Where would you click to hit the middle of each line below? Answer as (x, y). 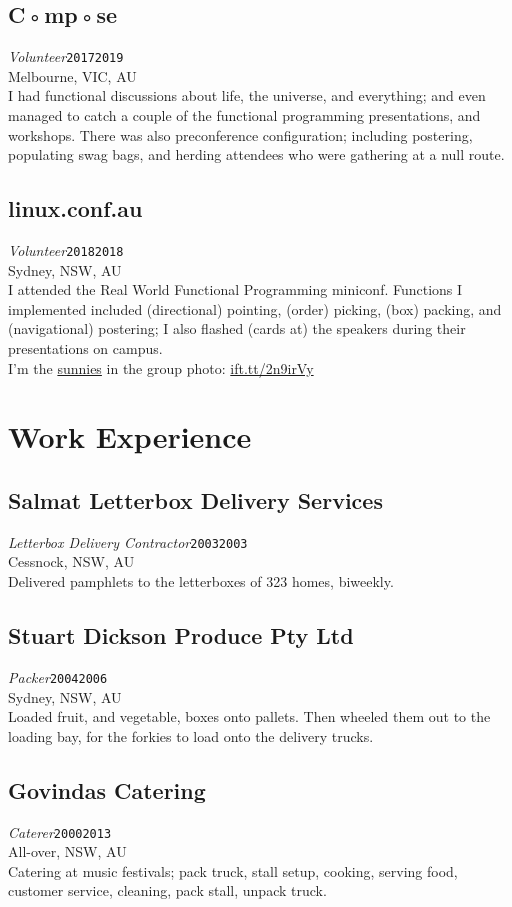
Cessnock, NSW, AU (71, 561)
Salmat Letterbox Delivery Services (195, 500)
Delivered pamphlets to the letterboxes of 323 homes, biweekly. (201, 581)
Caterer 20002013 (60, 831)
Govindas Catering (107, 789)
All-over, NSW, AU (67, 851)
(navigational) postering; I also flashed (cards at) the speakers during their (237, 328)
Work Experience (130, 436)
